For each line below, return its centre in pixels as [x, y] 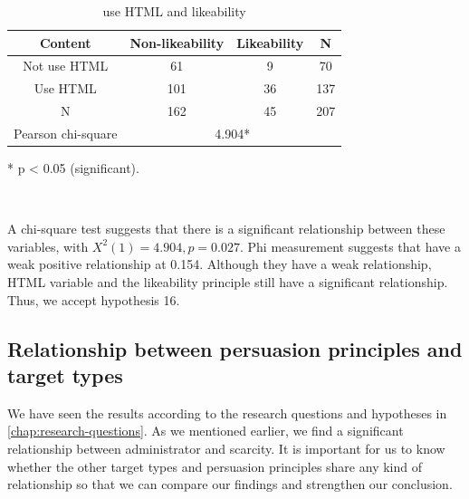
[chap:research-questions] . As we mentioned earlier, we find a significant [206, 431]
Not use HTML [66, 66]
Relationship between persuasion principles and [235, 348]
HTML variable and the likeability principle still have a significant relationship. [228, 282]
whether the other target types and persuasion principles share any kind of [215, 466]
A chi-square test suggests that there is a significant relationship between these [226, 229]
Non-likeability [177, 42]
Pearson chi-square [66, 133]
